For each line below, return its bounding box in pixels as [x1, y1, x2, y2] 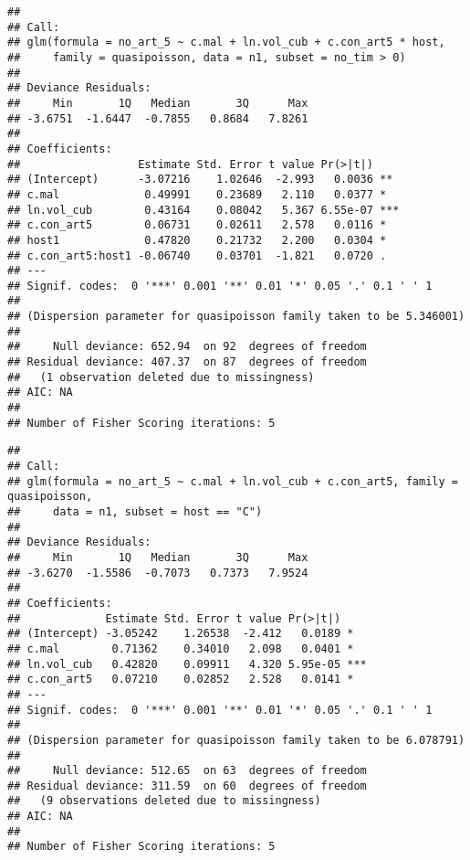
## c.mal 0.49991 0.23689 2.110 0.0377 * [7, 187, 387, 201]
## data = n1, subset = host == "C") [7, 505, 263, 518]
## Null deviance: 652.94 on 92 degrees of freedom [7, 340, 367, 354]
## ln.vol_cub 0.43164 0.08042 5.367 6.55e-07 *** [7, 203, 400, 217]
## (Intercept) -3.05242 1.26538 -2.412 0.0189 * [7, 627, 354, 641]
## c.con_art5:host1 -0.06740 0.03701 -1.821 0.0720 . [7, 249, 387, 262]
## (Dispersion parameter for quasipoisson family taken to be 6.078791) [7, 733, 465, 747]
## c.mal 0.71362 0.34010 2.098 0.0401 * [7, 642, 354, 655]
